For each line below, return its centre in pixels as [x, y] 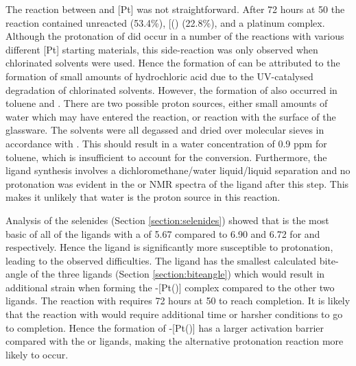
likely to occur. [37, 354]
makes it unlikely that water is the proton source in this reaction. [143, 197]
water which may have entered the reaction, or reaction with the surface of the [171, 116]
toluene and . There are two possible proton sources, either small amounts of [167, 103]
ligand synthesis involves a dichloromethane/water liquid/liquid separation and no [178, 170]
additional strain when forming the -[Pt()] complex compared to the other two [170, 287]
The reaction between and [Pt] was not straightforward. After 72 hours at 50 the [175, 9]
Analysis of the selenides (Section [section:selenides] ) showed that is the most [167, 220]
